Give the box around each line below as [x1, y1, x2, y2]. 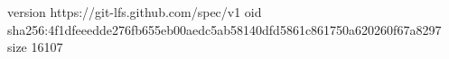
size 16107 [7, 38, 63, 56]
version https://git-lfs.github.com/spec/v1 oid [7, 3, 262, 21]
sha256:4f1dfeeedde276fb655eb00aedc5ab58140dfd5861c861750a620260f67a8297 [7, 20, 442, 38]
